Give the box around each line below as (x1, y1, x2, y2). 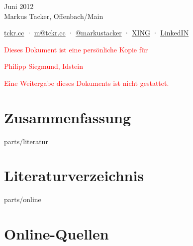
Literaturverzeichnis (4, 165, 144, 186)
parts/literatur (4, 136, 48, 146)
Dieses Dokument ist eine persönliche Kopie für (4, 44, 148, 54)
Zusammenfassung (4, 107, 131, 127)
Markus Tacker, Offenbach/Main (4, 10, 103, 21)
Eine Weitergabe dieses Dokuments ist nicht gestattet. (4, 77, 169, 88)
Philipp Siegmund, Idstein (4, 61, 83, 71)
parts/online (4, 194, 41, 205)
